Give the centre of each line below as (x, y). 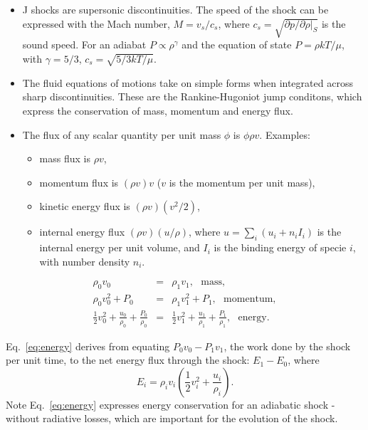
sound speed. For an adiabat (84, 44)
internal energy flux (82, 232)
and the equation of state (237, 44)
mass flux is (65, 158)
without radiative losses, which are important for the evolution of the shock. (172, 418)
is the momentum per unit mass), (242, 182)
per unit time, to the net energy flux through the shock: (128, 360)
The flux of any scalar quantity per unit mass (122, 134)
